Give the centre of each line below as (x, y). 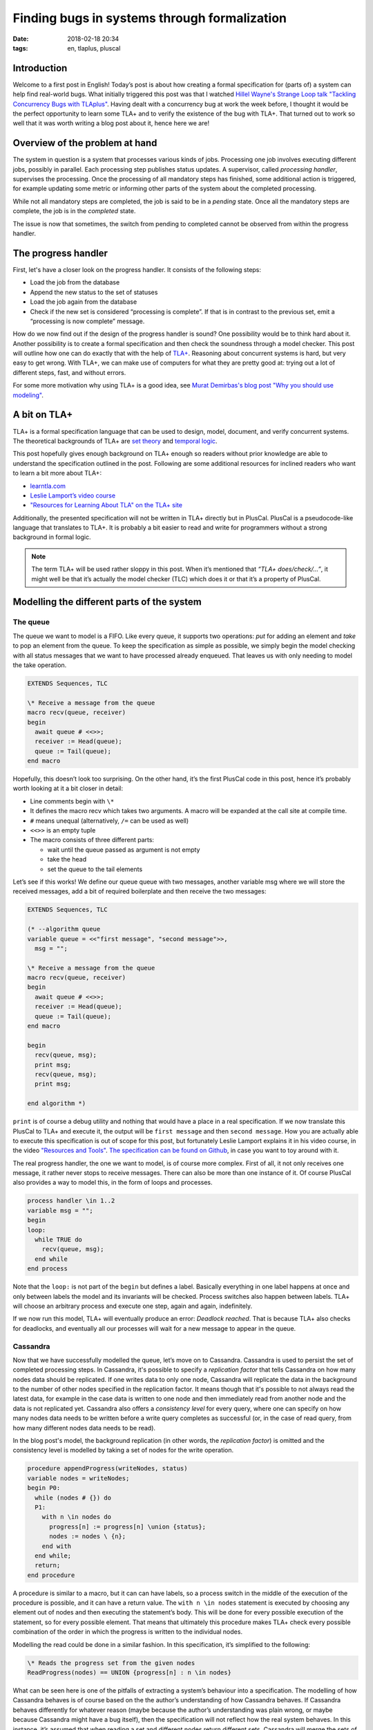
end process (48, 1269)
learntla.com (48, 486)
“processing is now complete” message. (87, 321)
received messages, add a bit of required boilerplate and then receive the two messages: (140, 891)
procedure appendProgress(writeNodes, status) (107, 1468)
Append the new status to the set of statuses (94, 292)
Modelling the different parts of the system (107, 602)
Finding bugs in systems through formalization (150, 18)
